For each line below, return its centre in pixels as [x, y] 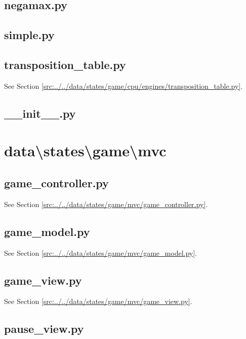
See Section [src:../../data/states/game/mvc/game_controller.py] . [106, 204]
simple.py [29, 35]
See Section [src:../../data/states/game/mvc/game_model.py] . [100, 252]
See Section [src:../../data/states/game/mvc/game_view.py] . [98, 301]
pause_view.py [44, 329]
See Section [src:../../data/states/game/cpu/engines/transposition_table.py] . [124, 86]
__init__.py [40, 113]
